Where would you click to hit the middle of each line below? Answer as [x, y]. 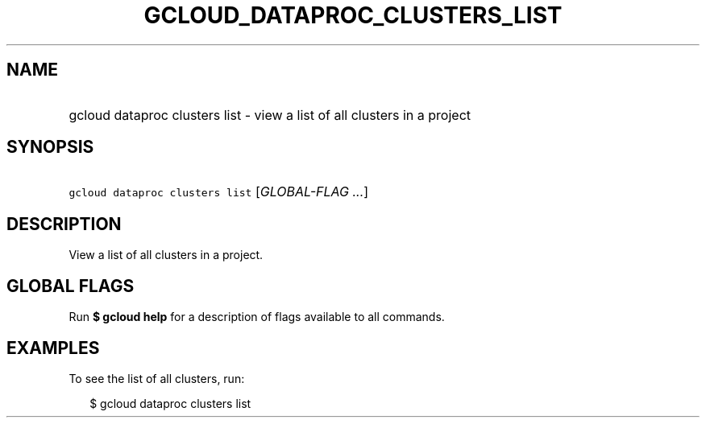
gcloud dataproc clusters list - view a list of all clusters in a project [270, 115]
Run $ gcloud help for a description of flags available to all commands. [257, 317]
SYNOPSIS [50, 147]
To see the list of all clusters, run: [157, 378]
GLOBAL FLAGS [71, 286]
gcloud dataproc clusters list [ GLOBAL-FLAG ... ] [219, 192]
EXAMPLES [53, 348]
